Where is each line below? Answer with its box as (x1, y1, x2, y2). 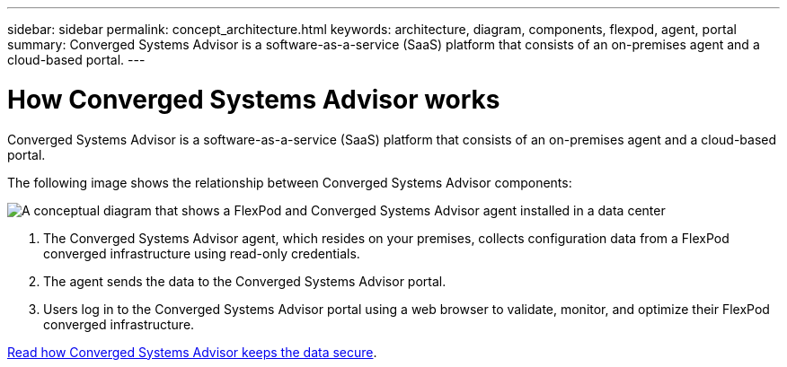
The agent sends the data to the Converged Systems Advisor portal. (43, 273, 447, 289)
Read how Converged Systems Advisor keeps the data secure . (7, 344, 377, 360)
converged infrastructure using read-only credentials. (43, 245, 360, 261)
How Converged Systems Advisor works (7, 83, 500, 115)
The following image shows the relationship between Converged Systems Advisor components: (7, 174, 572, 190)
